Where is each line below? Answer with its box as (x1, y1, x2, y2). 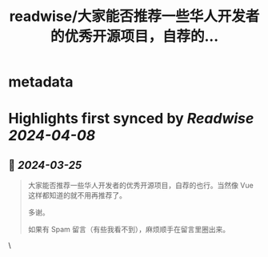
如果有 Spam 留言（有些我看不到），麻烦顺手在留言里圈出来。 (27, 225, 230, 235)
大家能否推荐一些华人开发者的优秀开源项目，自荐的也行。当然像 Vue (27, 181, 254, 191)
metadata (8, 73, 74, 91)
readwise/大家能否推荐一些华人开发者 (9, 7, 260, 26)
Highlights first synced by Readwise (8, 110, 254, 128)
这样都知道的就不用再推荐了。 (27, 191, 126, 200)
